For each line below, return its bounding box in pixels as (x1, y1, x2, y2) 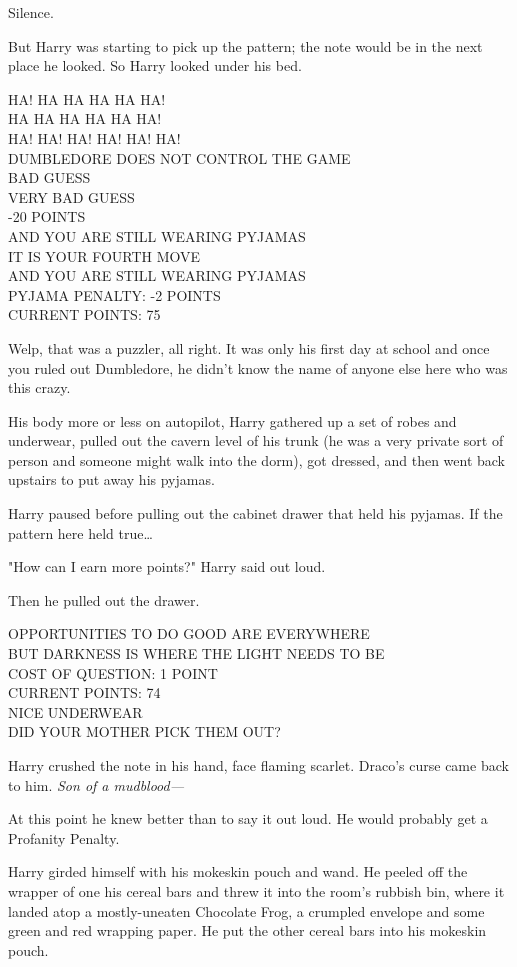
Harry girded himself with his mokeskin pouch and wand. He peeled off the (8, 861, 468, 882)
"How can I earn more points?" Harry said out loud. (8, 556, 326, 577)
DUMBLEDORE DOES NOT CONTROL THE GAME (8, 147, 351, 168)
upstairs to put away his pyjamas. (8, 469, 215, 490)
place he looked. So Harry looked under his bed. (8, 55, 302, 76)
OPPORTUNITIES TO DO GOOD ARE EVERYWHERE (8, 623, 370, 644)
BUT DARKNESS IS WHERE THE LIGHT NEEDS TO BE (8, 643, 385, 664)
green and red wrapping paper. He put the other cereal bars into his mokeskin (8, 920, 487, 941)
